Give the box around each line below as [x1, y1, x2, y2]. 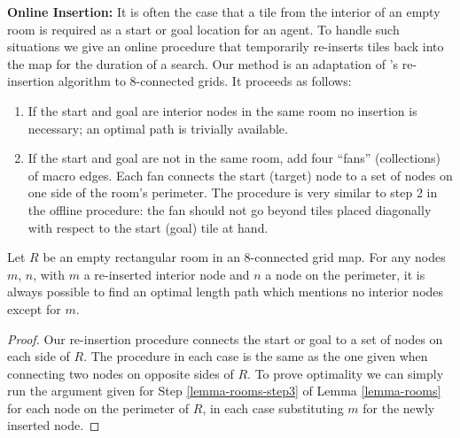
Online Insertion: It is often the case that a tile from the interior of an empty [7, 3, 441, 20]
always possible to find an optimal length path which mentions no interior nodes [7, 282, 444, 301]
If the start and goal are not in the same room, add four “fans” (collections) [27, 149, 441, 167]
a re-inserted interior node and [83, 265, 250, 283]
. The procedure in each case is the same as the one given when [83, 347, 428, 365]
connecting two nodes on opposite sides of [7, 364, 234, 382]
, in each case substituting [202, 398, 344, 417]
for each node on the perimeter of [7, 398, 190, 417]
